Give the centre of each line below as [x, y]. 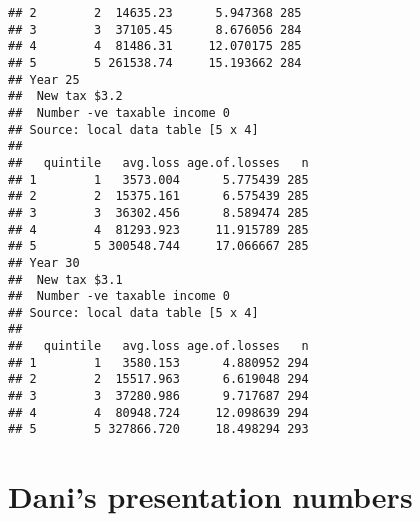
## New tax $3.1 [65, 279]
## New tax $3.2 [65, 96]
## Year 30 [44, 262]
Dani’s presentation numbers [210, 496]
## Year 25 [44, 79]
